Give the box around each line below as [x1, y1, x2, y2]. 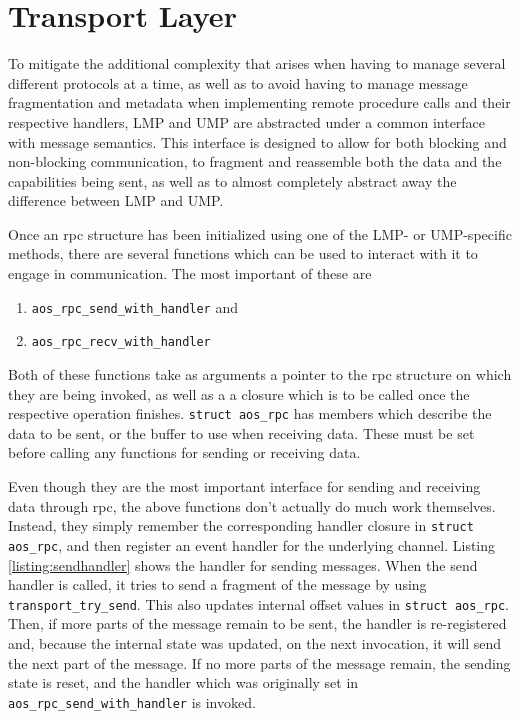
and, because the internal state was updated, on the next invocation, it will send [8, 632, 502, 653]
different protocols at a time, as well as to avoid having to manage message [8, 72, 468, 93]
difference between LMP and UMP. [8, 190, 224, 211]
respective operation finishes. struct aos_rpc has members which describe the [8, 403, 492, 424]
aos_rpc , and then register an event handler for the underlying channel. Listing [8, 534, 496, 555]
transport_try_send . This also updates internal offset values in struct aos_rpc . [8, 593, 509, 614]
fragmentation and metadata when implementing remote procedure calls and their [8, 92, 511, 113]
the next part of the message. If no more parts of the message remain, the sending [8, 652, 511, 673]
